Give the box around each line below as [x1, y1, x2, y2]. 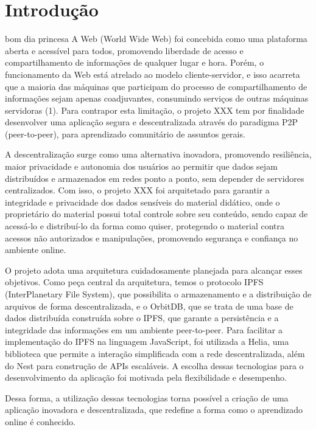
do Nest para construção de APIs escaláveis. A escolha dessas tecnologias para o [5, 359, 304, 372]
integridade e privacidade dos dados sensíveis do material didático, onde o [5, 195, 280, 208]
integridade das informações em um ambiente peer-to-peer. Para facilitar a [5, 323, 283, 336]
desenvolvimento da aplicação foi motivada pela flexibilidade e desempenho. [5, 371, 287, 384]
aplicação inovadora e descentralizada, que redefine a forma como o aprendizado [5, 403, 303, 416]
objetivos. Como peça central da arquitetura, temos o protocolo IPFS [5, 276, 264, 288]
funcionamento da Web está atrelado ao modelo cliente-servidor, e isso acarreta [5, 68, 300, 80]
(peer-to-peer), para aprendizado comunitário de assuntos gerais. [5, 127, 245, 140]
